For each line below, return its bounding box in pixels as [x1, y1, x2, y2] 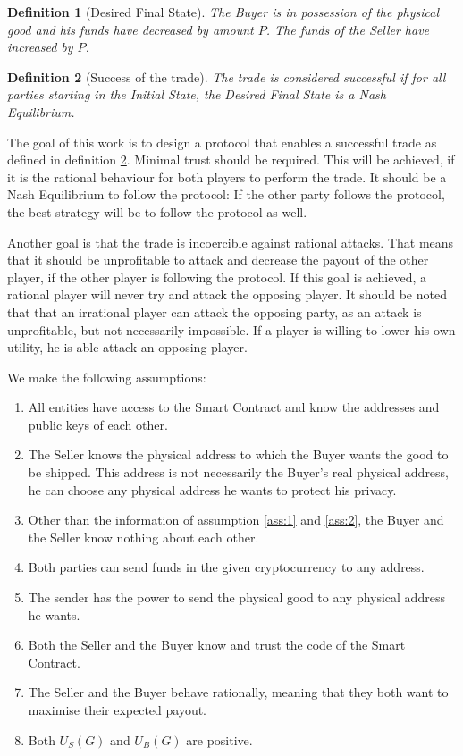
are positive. [186, 730, 253, 749]
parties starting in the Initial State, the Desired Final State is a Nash [7, 85, 386, 104]
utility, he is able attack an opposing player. [7, 338, 248, 357]
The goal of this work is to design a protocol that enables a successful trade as [7, 132, 437, 151]
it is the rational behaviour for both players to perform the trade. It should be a [7, 167, 447, 186]
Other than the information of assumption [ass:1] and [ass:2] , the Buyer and [28, 510, 444, 529]
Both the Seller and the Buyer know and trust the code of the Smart [28, 635, 406, 654]
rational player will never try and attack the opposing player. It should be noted [7, 285, 447, 304]
